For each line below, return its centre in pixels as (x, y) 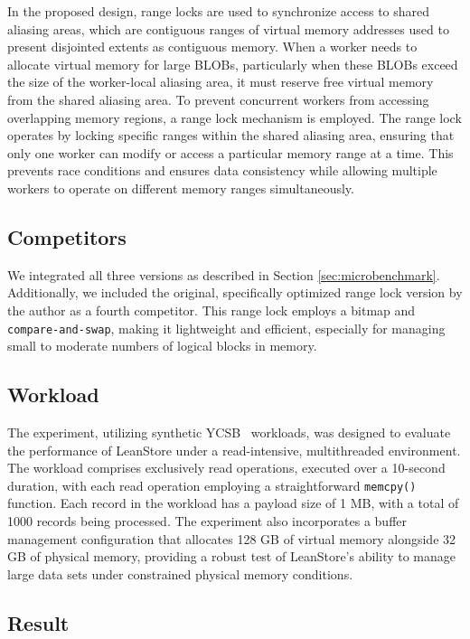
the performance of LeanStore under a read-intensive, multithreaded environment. (234, 450)
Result (38, 622)
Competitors (67, 236)
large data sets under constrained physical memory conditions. (180, 573)
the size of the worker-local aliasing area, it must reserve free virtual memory (221, 82)
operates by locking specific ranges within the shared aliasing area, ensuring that (231, 135)
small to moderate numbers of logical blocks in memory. (162, 346)
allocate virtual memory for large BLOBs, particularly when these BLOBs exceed (233, 64)
